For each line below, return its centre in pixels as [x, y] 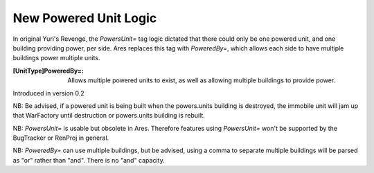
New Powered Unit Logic [85, 18]
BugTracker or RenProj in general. [61, 138]
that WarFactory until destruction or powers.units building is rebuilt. [109, 116]
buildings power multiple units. [56, 58]
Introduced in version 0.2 [48, 93]
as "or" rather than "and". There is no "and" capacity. [89, 160]
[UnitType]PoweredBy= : [48, 71]
